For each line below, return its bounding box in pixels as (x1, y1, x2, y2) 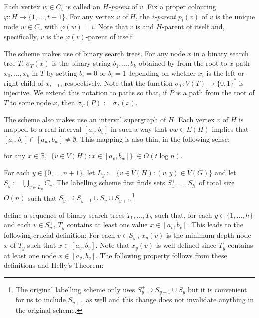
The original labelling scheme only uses (15, 284, 135, 294)
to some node (10, 97, 51, 108)
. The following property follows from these (95, 250, 227, 260)
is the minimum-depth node (166, 229, 251, 240)
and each (4, 219, 31, 230)
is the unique (215, 11, 255, 21)
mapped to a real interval (4, 124, 82, 134)
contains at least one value (67, 219, 148, 230)
